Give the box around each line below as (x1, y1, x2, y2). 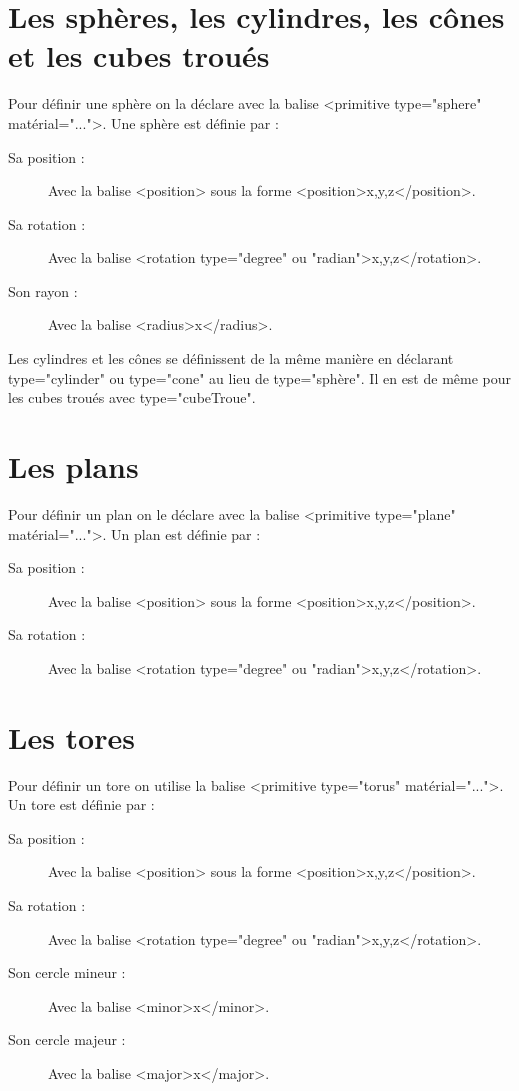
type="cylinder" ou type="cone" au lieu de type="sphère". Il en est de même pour (8, 367, 512, 388)
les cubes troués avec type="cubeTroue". (8, 387, 256, 408)
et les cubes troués (8, 35, 270, 76)
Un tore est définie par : (8, 794, 155, 815)
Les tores (8, 716, 135, 757)
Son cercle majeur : (8, 1029, 126, 1050)
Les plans (8, 446, 139, 487)
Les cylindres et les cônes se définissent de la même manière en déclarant (8, 348, 454, 369)
